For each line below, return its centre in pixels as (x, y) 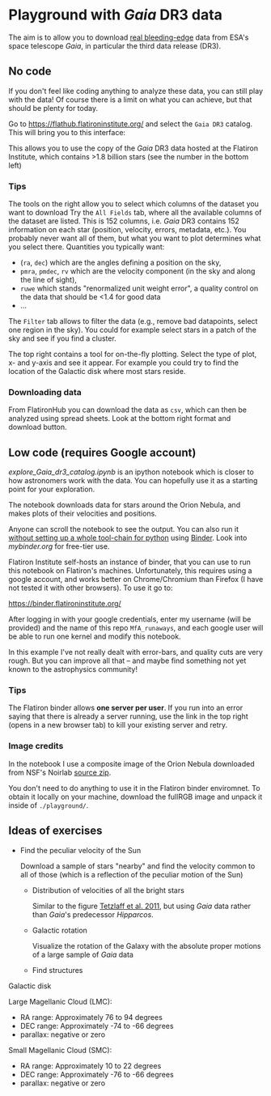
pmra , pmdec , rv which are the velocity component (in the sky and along (138, 271)
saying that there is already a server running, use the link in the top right (128, 716)
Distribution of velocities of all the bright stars (108, 890)
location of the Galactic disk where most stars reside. (97, 372)
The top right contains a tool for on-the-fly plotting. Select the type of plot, (133, 355)
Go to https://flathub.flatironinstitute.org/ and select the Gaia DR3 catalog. (131, 124)
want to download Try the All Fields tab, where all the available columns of (135, 213)
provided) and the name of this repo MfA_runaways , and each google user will (136, 628)
